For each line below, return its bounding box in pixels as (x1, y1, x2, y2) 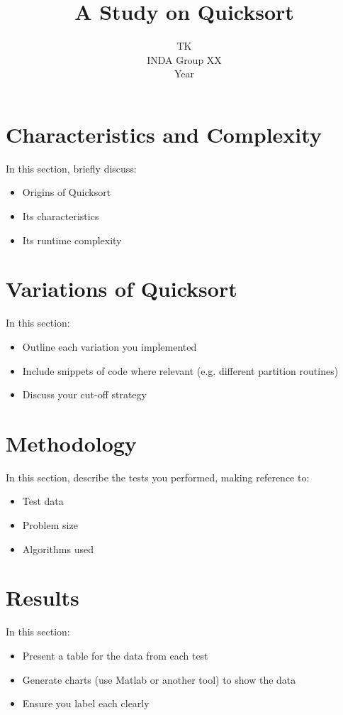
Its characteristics (22, 209, 99, 224)
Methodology (6, 428, 137, 457)
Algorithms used (22, 541, 94, 556)
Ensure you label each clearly (22, 696, 150, 711)
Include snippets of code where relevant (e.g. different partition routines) (22, 363, 339, 378)
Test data (22, 493, 64, 508)
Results (6, 583, 79, 612)
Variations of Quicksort (6, 274, 237, 303)
